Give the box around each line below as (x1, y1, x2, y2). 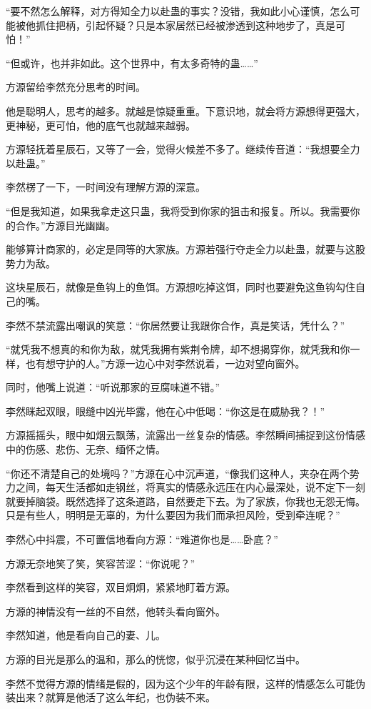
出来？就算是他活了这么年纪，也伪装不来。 (15, 690, 215, 705)
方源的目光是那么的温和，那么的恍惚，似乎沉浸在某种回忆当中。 (6, 652, 305, 666)
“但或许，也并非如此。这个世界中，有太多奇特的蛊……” (6, 55, 258, 70)
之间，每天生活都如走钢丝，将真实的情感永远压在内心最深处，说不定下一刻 (15, 480, 365, 495)
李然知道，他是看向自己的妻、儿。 (6, 628, 166, 643)
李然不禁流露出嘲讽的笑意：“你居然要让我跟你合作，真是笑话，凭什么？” (6, 317, 345, 332)
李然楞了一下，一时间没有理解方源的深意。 (6, 179, 205, 194)
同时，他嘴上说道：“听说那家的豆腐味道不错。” (6, 380, 220, 395)
